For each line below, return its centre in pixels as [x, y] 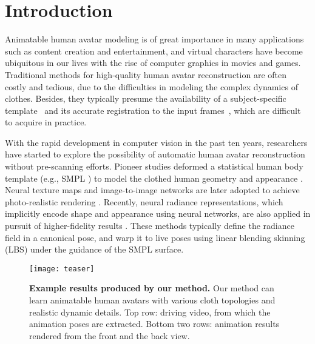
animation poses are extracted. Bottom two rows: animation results [154, 324]
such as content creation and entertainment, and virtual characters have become [154, 51]
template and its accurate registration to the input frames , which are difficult [153, 110]
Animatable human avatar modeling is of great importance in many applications [154, 39]
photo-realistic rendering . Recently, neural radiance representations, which [144, 201]
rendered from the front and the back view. [110, 335]
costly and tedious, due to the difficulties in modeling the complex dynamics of [151, 86]
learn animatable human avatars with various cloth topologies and [152, 300]
